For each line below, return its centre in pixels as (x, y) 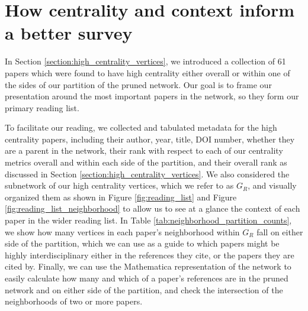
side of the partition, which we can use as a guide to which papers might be (142, 243)
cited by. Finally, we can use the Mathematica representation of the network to (148, 266)
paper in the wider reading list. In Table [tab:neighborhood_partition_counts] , (148, 220)
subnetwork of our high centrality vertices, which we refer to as (119, 185)
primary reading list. (42, 107)
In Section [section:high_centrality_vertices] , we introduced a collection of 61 (145, 61)
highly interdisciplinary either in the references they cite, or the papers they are (150, 255)
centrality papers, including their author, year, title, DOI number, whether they (150, 139)
